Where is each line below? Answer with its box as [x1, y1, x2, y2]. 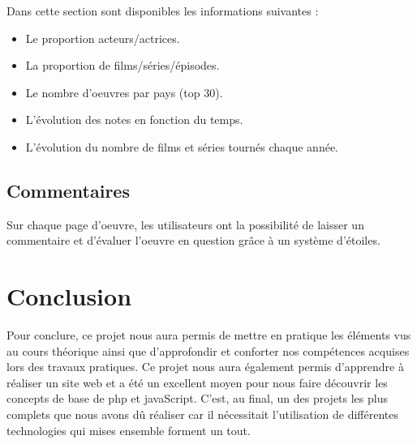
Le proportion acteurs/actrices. [25, 29, 180, 46]
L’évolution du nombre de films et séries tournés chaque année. [25, 138, 339, 155]
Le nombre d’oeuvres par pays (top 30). [25, 83, 223, 100]
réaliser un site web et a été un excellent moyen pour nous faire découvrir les [6, 374, 388, 391]
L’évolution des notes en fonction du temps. [25, 111, 243, 128]
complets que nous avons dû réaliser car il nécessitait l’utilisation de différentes [6, 406, 398, 423]
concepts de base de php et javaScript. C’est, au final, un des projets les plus [6, 390, 388, 407]
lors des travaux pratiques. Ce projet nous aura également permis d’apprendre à [6, 358, 404, 375]
